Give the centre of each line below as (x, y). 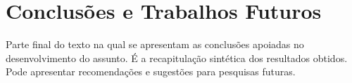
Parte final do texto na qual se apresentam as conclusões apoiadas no (155, 44)
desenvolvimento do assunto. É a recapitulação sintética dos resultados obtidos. (177, 58)
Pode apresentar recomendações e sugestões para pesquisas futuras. (151, 71)
